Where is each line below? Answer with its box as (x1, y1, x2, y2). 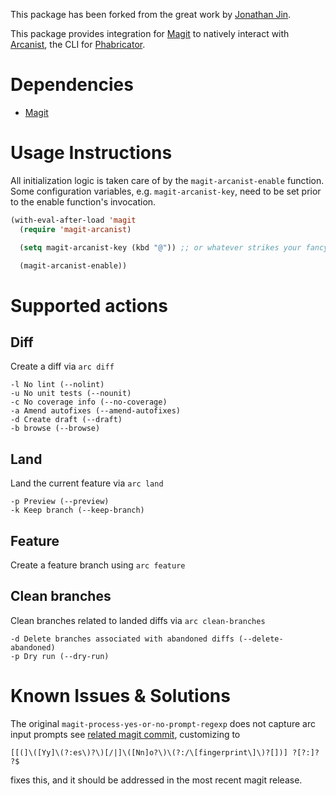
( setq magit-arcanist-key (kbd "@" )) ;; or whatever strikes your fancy (19, 242, 329, 253)
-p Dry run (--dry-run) (10, 651, 110, 661)
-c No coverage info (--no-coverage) (10, 397, 168, 408)
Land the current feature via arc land (10, 477, 164, 489)
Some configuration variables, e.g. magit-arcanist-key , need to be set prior (10, 185, 322, 197)
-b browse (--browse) (10, 424, 101, 434)
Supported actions (10, 294, 168, 317)
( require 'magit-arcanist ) (19, 224, 132, 234)
